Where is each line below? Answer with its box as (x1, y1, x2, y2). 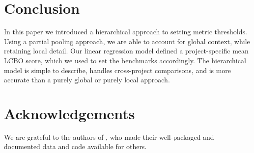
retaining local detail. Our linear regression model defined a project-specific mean (4, 46, 249, 56)
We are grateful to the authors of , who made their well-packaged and (4, 131, 214, 142)
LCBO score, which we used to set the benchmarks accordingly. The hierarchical (4, 55, 246, 65)
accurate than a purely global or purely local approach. (4, 75, 170, 85)
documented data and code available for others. (4, 141, 147, 152)
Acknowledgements (4, 103, 135, 123)
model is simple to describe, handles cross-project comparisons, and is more (4, 65, 231, 75)
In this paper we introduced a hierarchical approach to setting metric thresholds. (4, 26, 247, 37)
